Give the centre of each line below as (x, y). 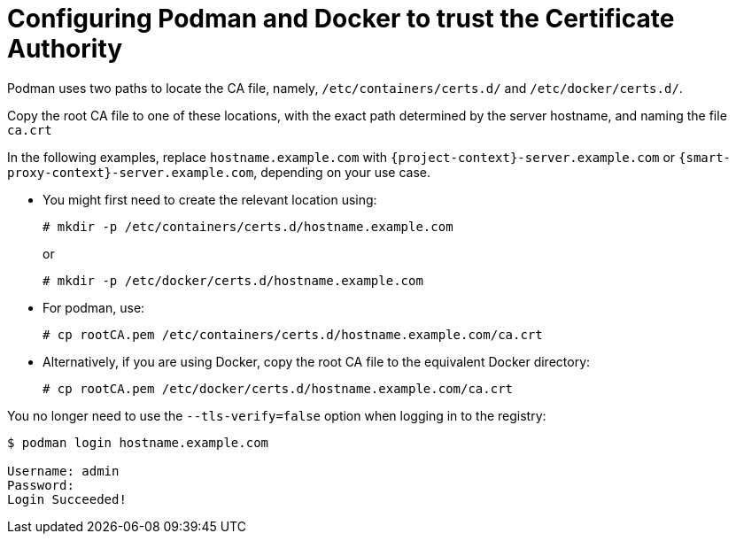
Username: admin (63, 471)
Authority (65, 49)
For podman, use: (94, 307)
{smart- (705, 157)
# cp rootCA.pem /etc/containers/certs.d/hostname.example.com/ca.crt (293, 334)
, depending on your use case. (342, 172)
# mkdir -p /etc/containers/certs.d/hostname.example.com (248, 226)
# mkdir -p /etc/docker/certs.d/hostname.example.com (233, 280)
